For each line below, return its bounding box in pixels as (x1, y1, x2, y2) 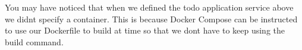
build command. (5, 35, 64, 48)
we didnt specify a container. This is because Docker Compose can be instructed (5, 12, 298, 25)
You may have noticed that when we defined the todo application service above (5, 1, 294, 13)
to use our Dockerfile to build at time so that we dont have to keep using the (5, 24, 285, 36)
